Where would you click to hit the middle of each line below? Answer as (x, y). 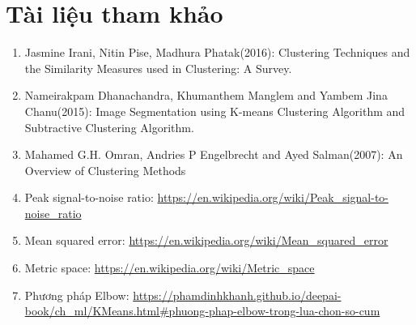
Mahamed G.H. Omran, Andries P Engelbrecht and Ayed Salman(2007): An (214, 154)
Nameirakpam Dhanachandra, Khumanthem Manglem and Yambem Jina (206, 95)
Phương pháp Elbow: (77, 295)
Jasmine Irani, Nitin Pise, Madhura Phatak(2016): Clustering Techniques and (217, 52)
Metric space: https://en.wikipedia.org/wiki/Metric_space (170, 268)
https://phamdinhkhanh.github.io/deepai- (237, 295)
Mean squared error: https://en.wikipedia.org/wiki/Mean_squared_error (206, 240)
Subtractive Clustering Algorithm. (109, 127)
